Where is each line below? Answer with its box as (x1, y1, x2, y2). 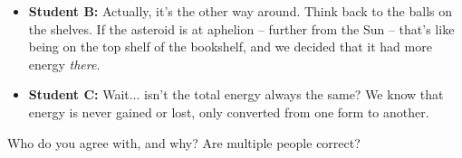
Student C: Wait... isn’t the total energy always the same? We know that (28, 85, 444, 104)
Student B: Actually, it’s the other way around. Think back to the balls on (28, 2, 453, 20)
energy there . (28, 54, 101, 73)
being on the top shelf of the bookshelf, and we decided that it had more (28, 37, 432, 56)
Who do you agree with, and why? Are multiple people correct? (7, 133, 361, 152)
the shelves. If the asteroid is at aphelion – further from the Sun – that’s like (28, 19, 455, 38)
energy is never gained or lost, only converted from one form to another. (28, 102, 429, 121)
